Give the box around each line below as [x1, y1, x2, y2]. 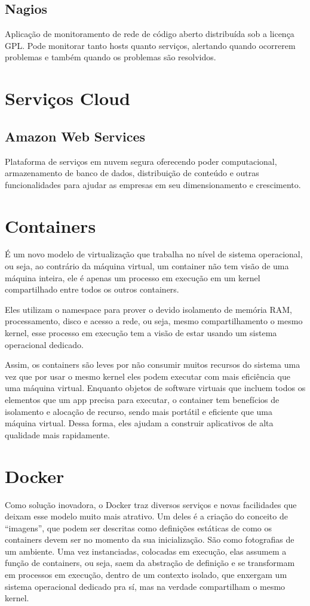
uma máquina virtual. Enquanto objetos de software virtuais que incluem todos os [5, 382, 306, 394]
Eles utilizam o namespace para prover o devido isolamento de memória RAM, [5, 303, 293, 315]
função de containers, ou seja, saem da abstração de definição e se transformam [5, 556, 295, 569]
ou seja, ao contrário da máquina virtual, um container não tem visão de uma [5, 260, 289, 272]
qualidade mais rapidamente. [5, 428, 110, 441]
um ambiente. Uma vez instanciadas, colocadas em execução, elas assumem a [5, 545, 287, 557]
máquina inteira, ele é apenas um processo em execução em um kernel [5, 271, 260, 284]
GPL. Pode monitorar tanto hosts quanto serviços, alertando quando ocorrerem [5, 39, 296, 51]
